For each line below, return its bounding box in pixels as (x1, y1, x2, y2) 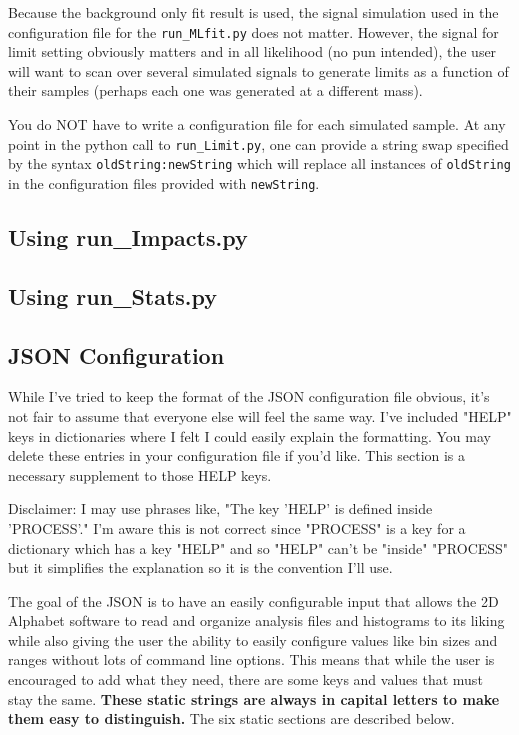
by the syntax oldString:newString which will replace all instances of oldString (8, 153, 511, 174)
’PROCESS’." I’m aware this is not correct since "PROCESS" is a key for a (8, 517, 466, 538)
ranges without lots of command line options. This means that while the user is (8, 649, 495, 670)
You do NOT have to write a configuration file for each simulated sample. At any (8, 114, 506, 135)
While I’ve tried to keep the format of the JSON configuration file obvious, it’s (8, 386, 490, 407)
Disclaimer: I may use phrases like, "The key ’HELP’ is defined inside (8, 498, 433, 519)
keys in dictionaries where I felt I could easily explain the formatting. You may (8, 425, 491, 446)
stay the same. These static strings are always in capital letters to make (8, 688, 500, 709)
